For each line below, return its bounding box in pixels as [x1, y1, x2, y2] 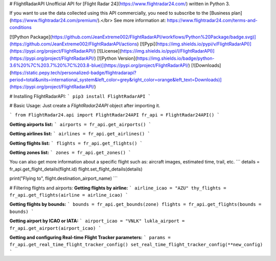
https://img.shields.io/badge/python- [136, 55, 215, 61]
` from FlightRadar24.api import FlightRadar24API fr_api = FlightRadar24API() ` [9, 112, 220, 118]
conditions [9, 25, 32, 31]
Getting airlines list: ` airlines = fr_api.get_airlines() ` [9, 131, 150, 137]
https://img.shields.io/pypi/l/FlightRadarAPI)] [121, 48, 215, 54]
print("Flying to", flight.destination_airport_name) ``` [9, 175, 118, 181]
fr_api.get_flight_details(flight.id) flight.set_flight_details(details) [9, 166, 143, 172]
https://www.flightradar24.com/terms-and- [167, 17, 258, 23]
